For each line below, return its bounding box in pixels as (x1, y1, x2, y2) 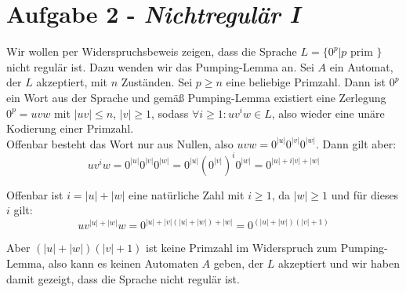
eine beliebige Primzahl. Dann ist (226, 74, 386, 90)
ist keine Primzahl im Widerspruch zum (146, 239, 337, 256)
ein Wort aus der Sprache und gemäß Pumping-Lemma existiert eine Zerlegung (6, 89, 386, 105)
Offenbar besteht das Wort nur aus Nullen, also (6, 135, 234, 151)
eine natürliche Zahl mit (129, 186, 245, 203)
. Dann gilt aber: (315, 135, 397, 151)
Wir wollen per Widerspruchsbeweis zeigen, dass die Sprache (6, 43, 297, 60)
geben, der (213, 255, 264, 271)
